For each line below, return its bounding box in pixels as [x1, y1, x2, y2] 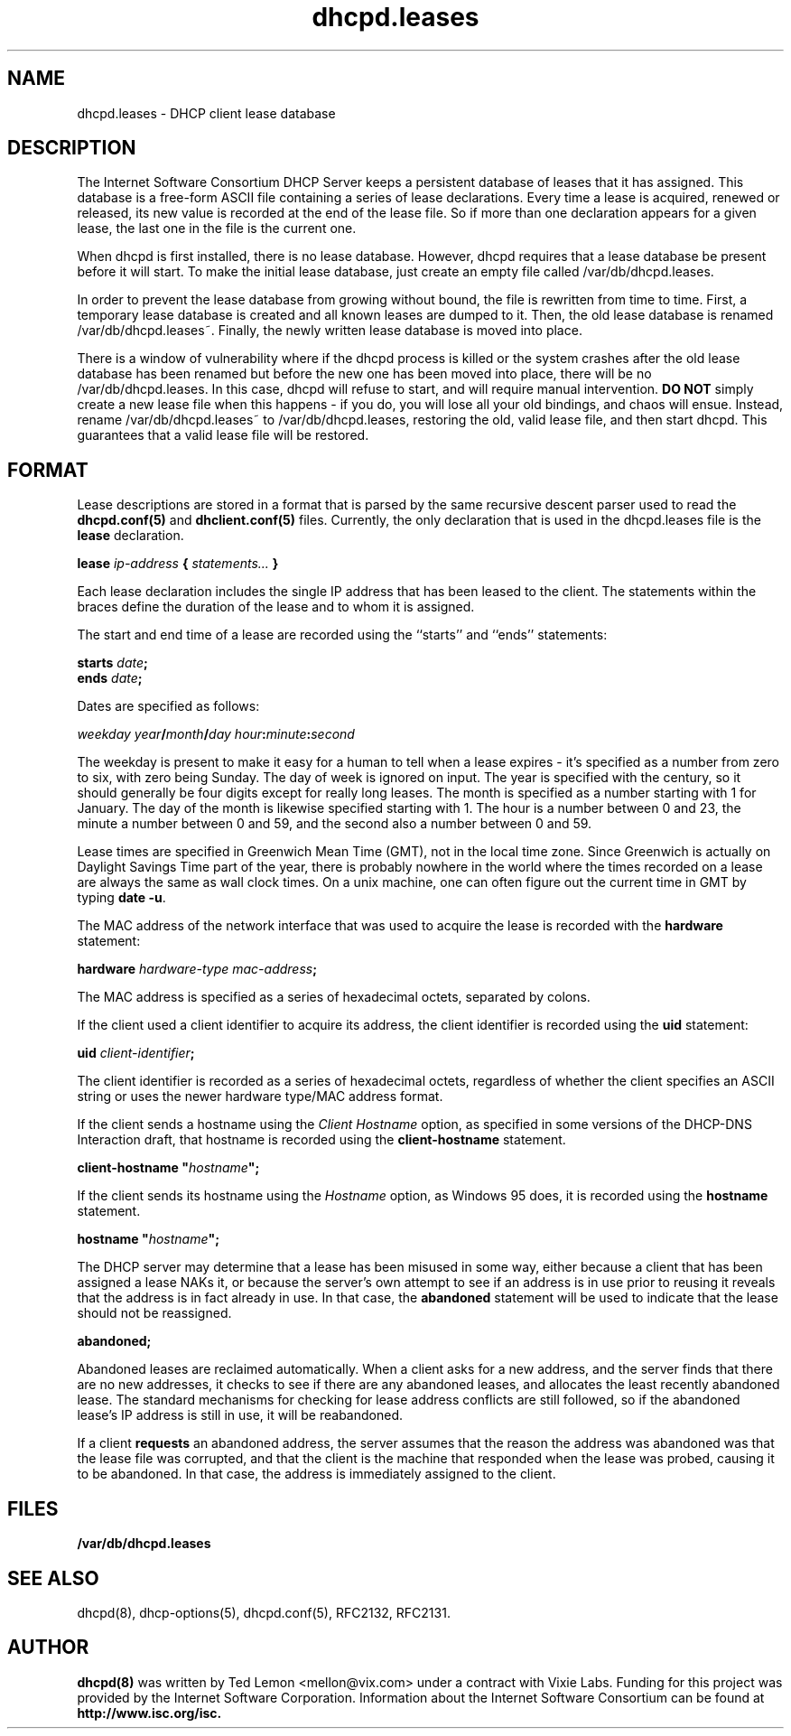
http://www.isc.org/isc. [77, 1704, 222, 1721]
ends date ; [77, 670, 143, 686]
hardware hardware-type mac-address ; [77, 961, 317, 977]
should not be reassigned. [77, 1305, 232, 1321]
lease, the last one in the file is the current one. [77, 220, 357, 237]
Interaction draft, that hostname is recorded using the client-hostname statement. [77, 1132, 566, 1148]
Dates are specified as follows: [77, 698, 260, 714]
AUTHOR [7, 1636, 89, 1659]
